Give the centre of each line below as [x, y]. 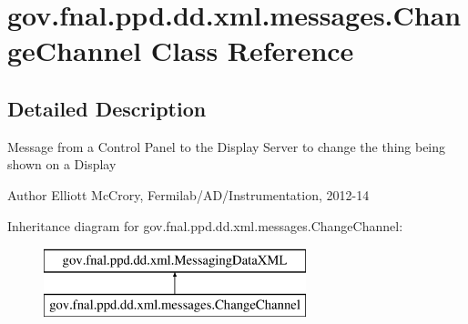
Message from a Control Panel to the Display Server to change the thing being [227, 146]
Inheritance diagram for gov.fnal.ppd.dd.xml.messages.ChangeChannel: [205, 225]
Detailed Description [107, 108]
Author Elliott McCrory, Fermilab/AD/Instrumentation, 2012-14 [188, 194]
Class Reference [252, 51]
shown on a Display [62, 164]
